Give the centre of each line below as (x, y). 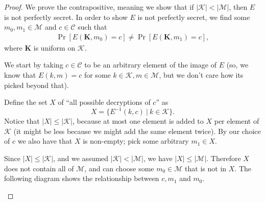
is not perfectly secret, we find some (194, 17)
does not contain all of (39, 168)
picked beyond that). (37, 85)
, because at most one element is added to (138, 121)
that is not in (206, 168)
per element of (237, 121)
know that (20, 75)
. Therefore (224, 158)
